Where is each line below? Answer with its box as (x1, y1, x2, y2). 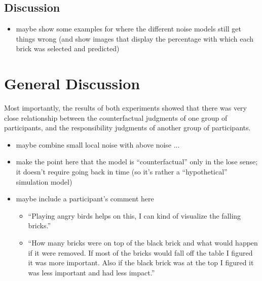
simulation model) (16, 176, 72, 187)
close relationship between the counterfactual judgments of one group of (4, 112, 228, 123)
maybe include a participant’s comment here (16, 193, 154, 204)
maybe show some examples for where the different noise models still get (16, 23, 242, 34)
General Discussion (4, 73, 140, 94)
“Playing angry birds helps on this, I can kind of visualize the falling (28, 210, 241, 221)
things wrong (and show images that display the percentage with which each (16, 33, 253, 44)
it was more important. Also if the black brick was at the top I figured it (28, 257, 254, 268)
